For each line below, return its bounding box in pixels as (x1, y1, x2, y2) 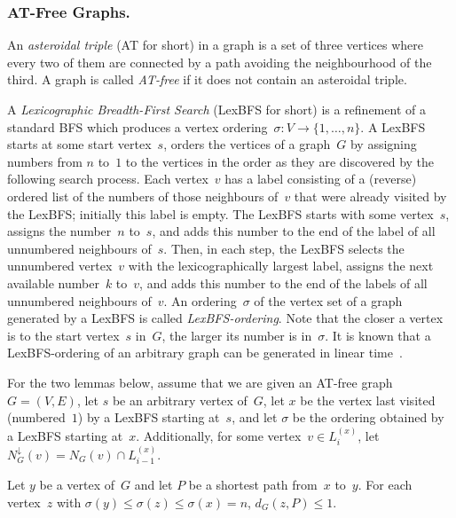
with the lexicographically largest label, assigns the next (128, 256, 434, 275)
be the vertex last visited (300, 390, 436, 409)
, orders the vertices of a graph (163, 135, 331, 153)
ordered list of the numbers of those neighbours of (7, 186, 279, 205)
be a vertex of (39, 475, 115, 494)
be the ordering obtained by (292, 408, 444, 427)
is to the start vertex (7, 326, 120, 344)
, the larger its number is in (161, 326, 312, 344)
